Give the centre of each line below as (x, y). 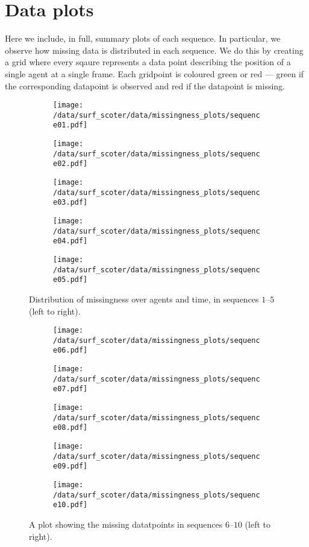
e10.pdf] (70, 505)
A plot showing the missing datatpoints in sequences (126, 524)
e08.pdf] (70, 428)
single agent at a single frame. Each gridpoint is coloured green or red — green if (154, 73)
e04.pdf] (70, 241)
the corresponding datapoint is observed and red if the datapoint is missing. (145, 85)
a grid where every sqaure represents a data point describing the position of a (148, 62)
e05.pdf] (70, 280)
